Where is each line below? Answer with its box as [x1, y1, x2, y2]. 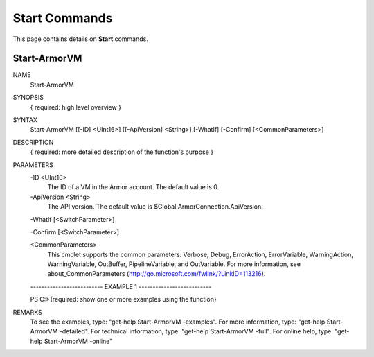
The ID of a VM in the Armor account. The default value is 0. [47, 183, 220, 191]
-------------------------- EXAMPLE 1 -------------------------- [30, 282, 211, 290]
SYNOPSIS [12, 94, 44, 102]
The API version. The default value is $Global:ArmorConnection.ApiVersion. [47, 202, 263, 211]
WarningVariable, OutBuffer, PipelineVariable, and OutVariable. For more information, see [47, 260, 301, 268]
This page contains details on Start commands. [12, 35, 149, 43]
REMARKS [12, 308, 42, 316]
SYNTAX [12, 116, 38, 124]
